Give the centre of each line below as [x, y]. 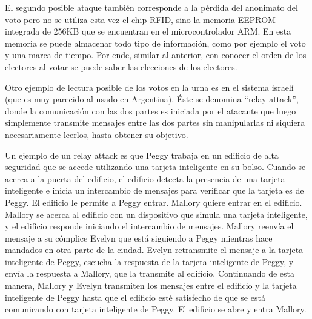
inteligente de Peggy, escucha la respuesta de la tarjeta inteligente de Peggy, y [149, 261]
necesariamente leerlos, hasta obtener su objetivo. [97, 134]
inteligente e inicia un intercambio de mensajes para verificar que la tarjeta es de [154, 190]
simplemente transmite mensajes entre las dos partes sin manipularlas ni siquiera [155, 123]
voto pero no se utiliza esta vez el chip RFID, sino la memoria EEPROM [140, 19]
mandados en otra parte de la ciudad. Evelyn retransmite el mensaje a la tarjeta [154, 250]
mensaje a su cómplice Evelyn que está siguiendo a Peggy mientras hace [139, 238]
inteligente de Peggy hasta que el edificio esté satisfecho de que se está [135, 297]
